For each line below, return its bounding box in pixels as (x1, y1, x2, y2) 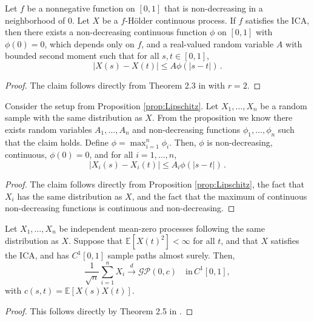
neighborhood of (5, 13, 65, 26)
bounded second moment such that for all (5, 49, 159, 62)
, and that (221, 234, 258, 247)
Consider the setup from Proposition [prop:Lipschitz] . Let (5, 99, 219, 112)
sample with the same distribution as (5, 111, 142, 124)
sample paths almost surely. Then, (107, 249, 235, 262)
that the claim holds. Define (5, 135, 109, 148)
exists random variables (5, 123, 92, 135)
